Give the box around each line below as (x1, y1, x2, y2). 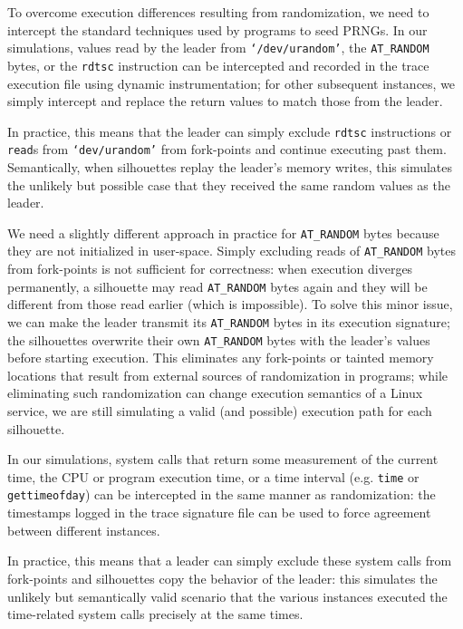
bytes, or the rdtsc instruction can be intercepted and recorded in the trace (7, 55, 429, 74)
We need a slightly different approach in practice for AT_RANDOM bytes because (7, 223, 439, 242)
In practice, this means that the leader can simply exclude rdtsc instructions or (7, 121, 452, 140)
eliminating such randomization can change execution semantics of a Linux (7, 383, 423, 402)
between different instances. (7, 520, 160, 539)
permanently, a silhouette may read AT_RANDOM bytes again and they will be (7, 276, 428, 295)
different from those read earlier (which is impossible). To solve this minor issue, (7, 295, 453, 314)
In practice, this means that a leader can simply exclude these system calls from (7, 551, 452, 570)
